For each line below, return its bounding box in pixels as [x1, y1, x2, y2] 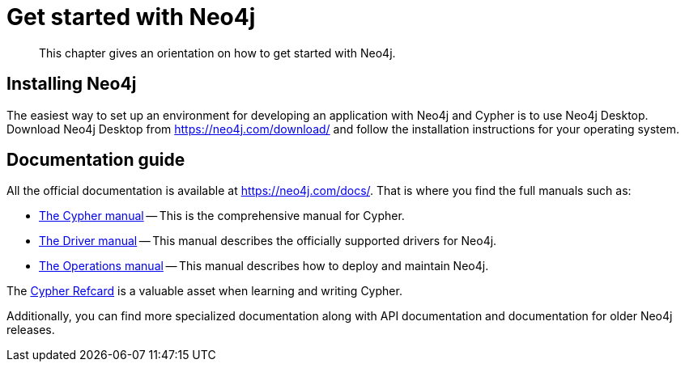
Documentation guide [6, 150, 185, 171]
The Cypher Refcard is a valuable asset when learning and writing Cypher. [6, 284, 402, 298]
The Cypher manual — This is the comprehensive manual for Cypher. [39, 209, 405, 223]
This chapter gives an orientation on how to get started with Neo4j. [39, 45, 396, 60]
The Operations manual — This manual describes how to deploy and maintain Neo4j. [39, 259, 489, 273]
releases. [6, 323, 55, 337]
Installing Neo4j [6, 74, 137, 95]
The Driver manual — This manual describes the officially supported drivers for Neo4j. [39, 234, 497, 248]
